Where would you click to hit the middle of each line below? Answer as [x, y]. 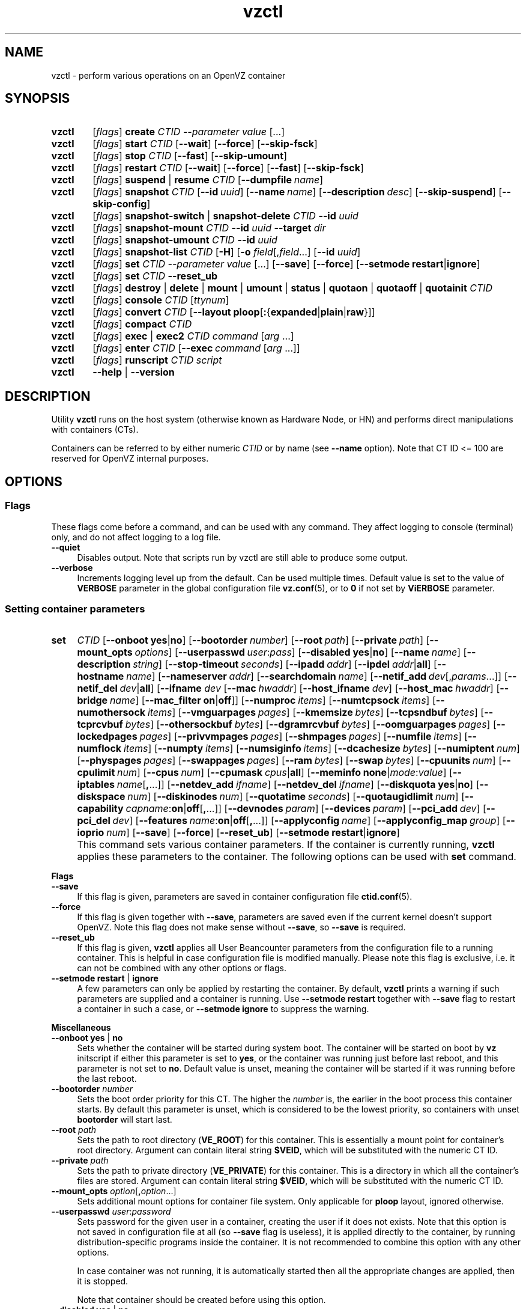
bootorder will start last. [125, 1120]
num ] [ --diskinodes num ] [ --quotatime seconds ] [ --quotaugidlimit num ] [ [296, 797]
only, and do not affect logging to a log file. [136, 537]
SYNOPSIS [38, 99]
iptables [96, 785]
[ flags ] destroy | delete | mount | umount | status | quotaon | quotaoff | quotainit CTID [293, 288]
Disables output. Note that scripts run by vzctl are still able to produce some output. [243, 557]
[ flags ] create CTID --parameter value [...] [189, 132]
